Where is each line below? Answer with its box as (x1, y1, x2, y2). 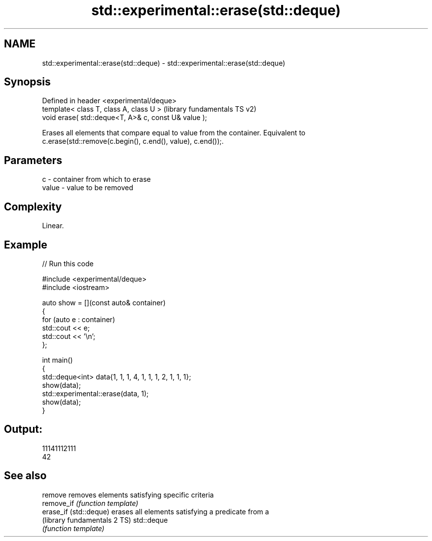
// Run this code (42, 259, 94, 268)
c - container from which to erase (42, 175, 151, 184)
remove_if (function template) (42, 499, 139, 507)
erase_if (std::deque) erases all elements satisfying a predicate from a (42, 507, 269, 516)
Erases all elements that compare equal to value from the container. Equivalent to (42, 128, 306, 137)
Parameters (4, 154, 62, 166)
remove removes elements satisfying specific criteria (42, 490, 214, 499)
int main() (42, 355, 73, 364)
